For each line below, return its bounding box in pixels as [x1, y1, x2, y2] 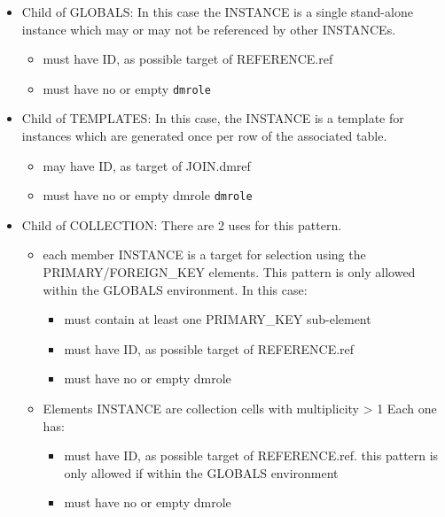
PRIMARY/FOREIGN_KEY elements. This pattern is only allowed [43, 263, 416, 282]
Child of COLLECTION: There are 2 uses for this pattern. [21, 215, 342, 234]
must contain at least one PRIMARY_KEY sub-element [64, 310, 371, 328]
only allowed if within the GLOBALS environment [64, 463, 339, 482]
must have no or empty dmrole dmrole [43, 186, 253, 204]
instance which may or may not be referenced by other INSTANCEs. [21, 19, 396, 38]
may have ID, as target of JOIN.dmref [43, 156, 251, 174]
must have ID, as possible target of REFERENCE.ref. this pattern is [64, 446, 439, 465]
